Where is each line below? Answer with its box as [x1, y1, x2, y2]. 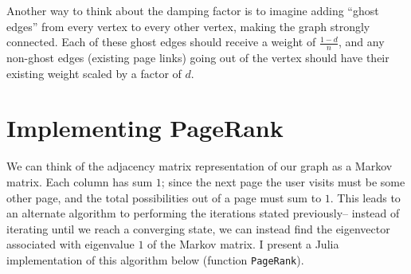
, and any [338, 33, 385, 50]
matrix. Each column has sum [6, 173, 153, 190]
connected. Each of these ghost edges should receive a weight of [6, 33, 316, 50]
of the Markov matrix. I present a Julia [147, 236, 339, 252]
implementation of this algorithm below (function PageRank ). [6, 251, 304, 268]
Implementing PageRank [6, 112, 284, 144]
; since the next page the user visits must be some [161, 173, 405, 190]
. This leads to [330, 189, 401, 205]
